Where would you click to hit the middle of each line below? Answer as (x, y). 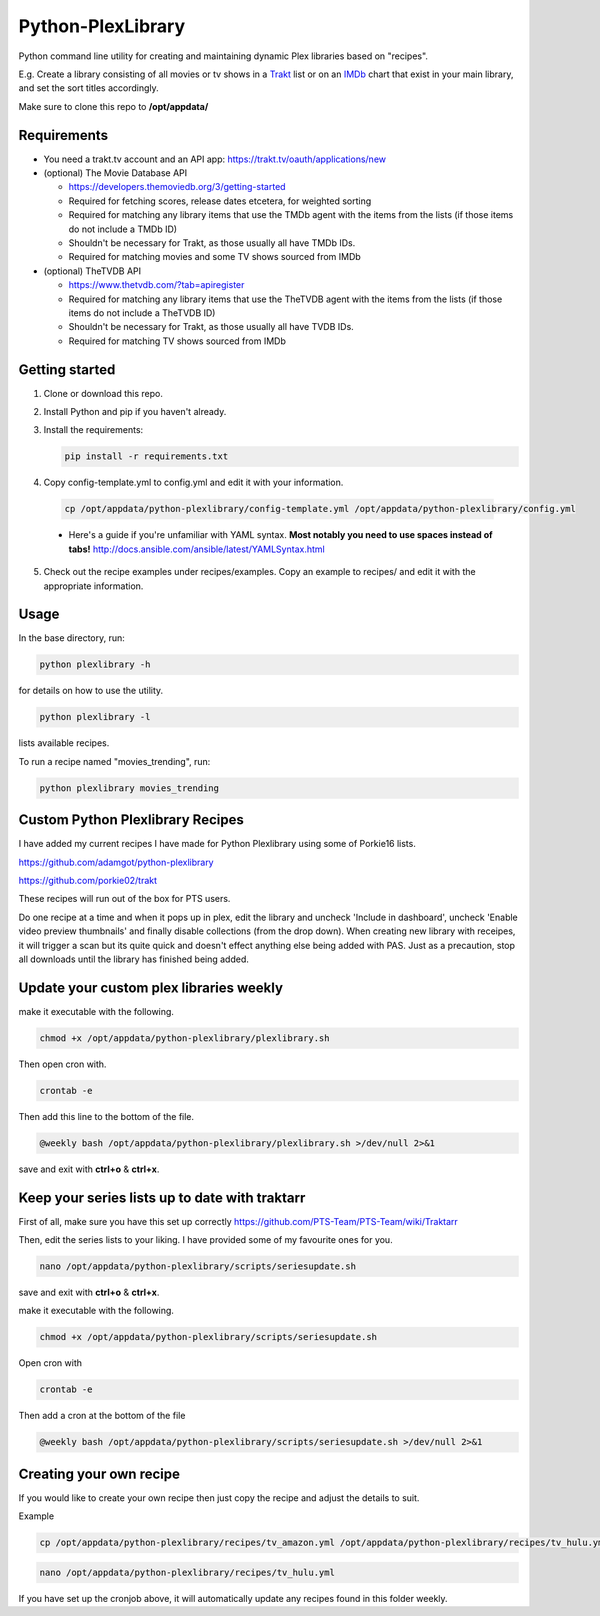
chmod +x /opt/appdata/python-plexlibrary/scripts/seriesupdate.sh (208, 1337)
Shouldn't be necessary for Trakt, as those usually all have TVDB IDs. (211, 327)
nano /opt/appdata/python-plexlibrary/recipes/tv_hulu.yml (187, 1572)
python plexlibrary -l (95, 717)
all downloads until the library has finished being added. (134, 959)
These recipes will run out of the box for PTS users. (124, 899)
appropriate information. (93, 586)
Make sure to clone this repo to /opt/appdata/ (113, 106)
